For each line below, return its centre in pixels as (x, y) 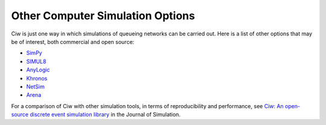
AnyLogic (38, 70)
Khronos (37, 78)
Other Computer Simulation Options (103, 16)
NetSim (35, 87)
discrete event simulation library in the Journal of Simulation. (105, 115)
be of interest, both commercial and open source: (73, 41)
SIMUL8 (36, 61)
